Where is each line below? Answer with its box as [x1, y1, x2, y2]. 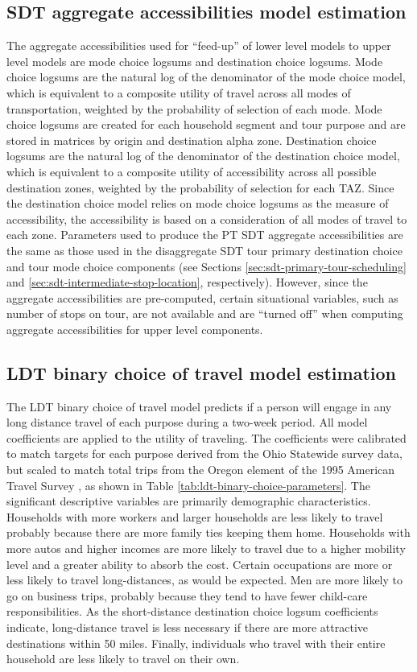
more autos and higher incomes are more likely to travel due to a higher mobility [6, 540, 406, 557]
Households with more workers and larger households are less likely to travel [6, 508, 383, 525]
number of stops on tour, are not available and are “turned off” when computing [6, 305, 403, 322]
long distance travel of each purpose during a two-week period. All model [6, 414, 368, 431]
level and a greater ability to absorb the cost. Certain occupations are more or [6, 555, 393, 572]
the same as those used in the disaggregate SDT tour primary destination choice [6, 241, 403, 258]
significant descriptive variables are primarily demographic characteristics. [6, 493, 371, 509]
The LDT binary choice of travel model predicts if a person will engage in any [6, 398, 392, 414]
